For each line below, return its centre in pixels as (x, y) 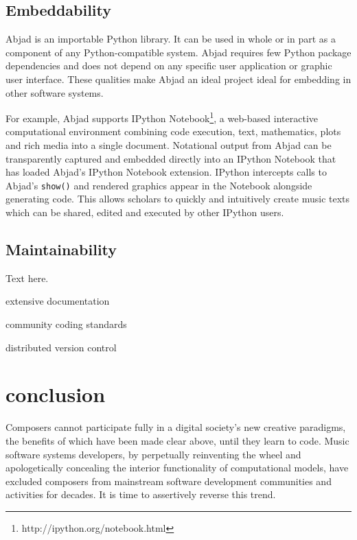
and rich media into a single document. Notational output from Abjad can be (169, 145)
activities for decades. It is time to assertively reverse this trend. (141, 494)
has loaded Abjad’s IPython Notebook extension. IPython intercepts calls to (166, 172)
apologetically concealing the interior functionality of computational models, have (177, 468)
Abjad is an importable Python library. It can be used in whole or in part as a (171, 39)
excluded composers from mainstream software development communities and (169, 481)
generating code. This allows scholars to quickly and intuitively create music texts (178, 199)
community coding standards (66, 324)
